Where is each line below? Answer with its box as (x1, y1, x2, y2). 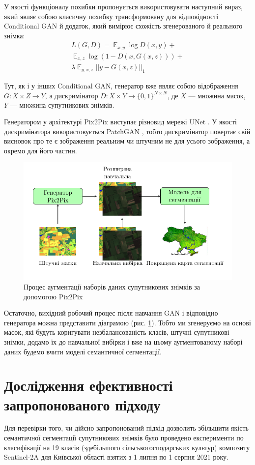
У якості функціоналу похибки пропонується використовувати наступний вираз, (4, 1, 243, 11)
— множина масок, (188, 90, 246, 100)
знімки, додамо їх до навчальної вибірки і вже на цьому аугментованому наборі (4, 336, 243, 347)
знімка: (4, 30, 25, 40)
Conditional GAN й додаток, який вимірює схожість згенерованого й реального (4, 21, 243, 31)
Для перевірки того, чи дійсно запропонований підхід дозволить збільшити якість (4, 423, 249, 433)
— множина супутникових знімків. (10, 100, 114, 110)
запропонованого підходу (4, 394, 161, 414)
